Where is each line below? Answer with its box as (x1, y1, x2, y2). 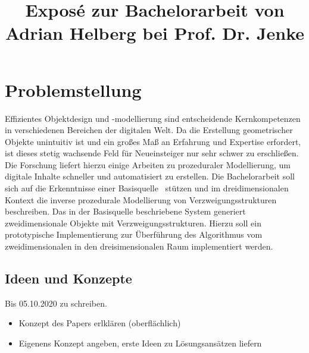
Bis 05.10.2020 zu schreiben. (5, 297, 107, 309)
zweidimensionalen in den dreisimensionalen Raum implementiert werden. (5, 240, 273, 253)
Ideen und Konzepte (5, 269, 132, 288)
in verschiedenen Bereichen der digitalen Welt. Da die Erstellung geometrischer (5, 124, 293, 136)
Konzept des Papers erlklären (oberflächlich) (18, 317, 181, 329)
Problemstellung (5, 77, 142, 102)
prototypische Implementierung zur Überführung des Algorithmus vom (5, 228, 263, 241)
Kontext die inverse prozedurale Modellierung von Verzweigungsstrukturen (5, 193, 277, 206)
